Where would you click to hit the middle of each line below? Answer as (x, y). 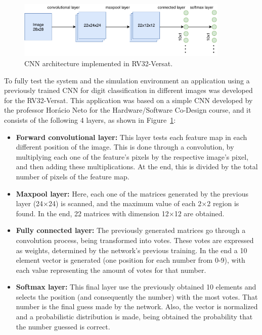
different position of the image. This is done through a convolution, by (125, 147)
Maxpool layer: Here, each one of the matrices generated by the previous (132, 193)
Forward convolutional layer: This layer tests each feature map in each (132, 137)
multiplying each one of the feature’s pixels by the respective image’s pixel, (132, 156)
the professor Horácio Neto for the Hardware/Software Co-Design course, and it (128, 110)
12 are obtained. (199, 213)
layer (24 (30, 203)
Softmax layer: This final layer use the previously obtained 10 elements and (136, 287)
